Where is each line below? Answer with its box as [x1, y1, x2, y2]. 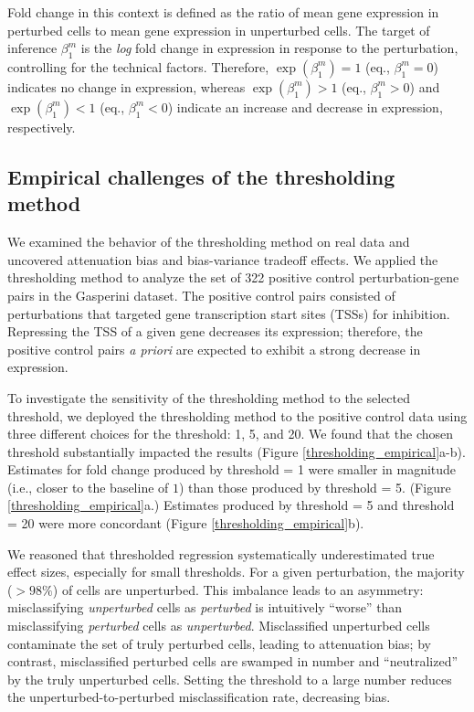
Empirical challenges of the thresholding [7, 162, 395, 190]
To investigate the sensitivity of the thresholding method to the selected [7, 388, 411, 407]
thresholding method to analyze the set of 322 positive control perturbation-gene [7, 268, 459, 287]
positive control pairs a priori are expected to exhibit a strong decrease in [7, 339, 421, 358]
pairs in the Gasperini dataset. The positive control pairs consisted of [7, 285, 395, 304]
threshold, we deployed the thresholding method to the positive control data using [7, 406, 468, 425]
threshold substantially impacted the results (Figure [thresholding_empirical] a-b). [7, 441, 466, 461]
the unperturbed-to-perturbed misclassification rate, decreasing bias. [7, 687, 391, 707]
